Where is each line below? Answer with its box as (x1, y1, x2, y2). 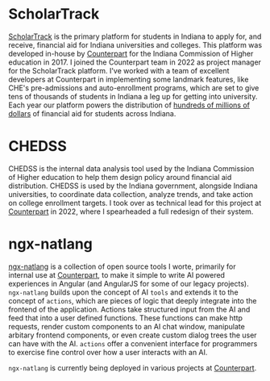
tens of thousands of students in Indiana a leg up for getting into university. (8, 91, 258, 101)
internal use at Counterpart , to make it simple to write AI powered (8, 270, 226, 279)
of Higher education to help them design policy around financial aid (8, 172, 232, 182)
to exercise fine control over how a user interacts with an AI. (8, 347, 208, 357)
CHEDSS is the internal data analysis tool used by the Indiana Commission (8, 163, 255, 174)
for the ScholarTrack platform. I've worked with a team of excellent (8, 65, 230, 75)
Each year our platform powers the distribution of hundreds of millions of (8, 100, 250, 110)
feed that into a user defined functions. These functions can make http (8, 312, 243, 323)
